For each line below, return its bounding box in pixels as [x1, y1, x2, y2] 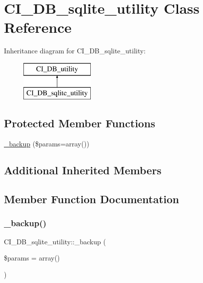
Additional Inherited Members [4, 163, 162, 178]
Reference [4, 17, 72, 37]
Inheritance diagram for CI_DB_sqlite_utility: [4, 46, 146, 56]
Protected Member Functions [4, 116, 156, 131]
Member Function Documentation [4, 191, 180, 207]
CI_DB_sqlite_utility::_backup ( [4, 236, 106, 246]
